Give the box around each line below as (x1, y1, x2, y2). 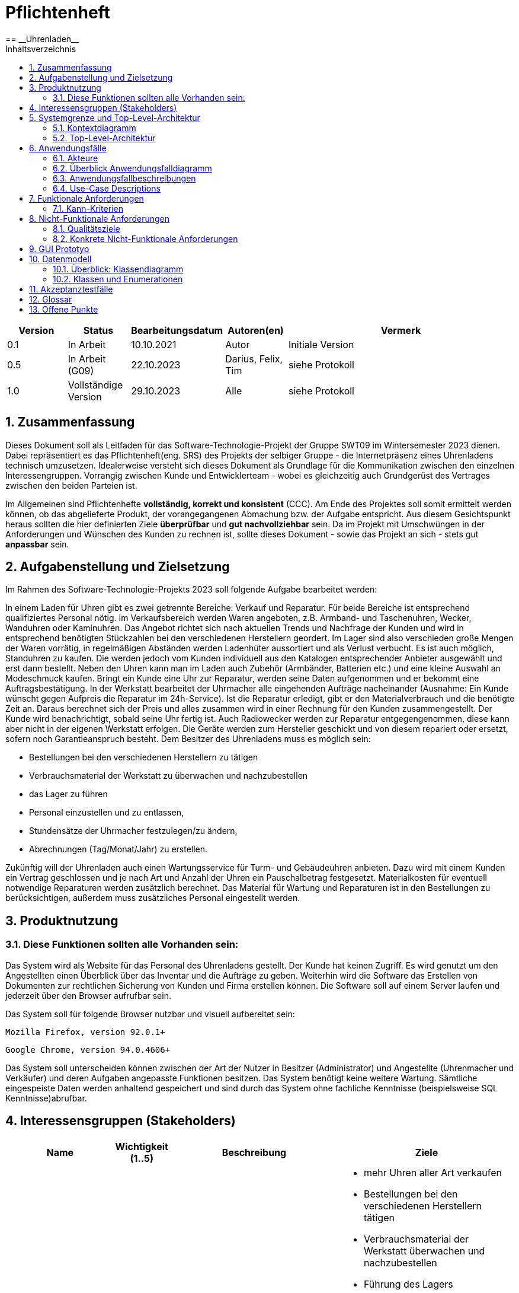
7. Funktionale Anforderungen (29, 193, 144, 203)
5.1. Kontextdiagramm (53, 122, 136, 133)
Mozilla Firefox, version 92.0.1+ (5, 1027, 165, 1037)
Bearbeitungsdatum (131, 324, 223, 336)
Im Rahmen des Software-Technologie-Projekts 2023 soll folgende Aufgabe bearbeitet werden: (5, 584, 377, 595)
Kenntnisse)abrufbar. (5, 1093, 87, 1103)
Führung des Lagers (363, 1278, 453, 1290)
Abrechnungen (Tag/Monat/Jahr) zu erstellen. (29, 844, 208, 855)
